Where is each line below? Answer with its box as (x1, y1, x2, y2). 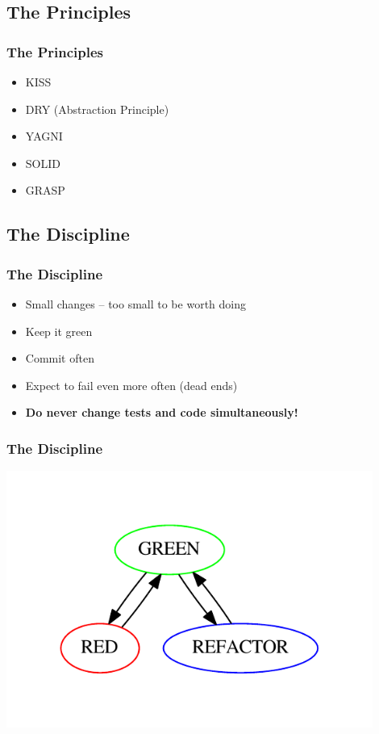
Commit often (25, 350, 94, 367)
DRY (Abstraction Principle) (25, 100, 169, 117)
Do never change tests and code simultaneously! (25, 404, 298, 421)
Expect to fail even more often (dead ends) (25, 376, 238, 393)
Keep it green (25, 322, 93, 339)
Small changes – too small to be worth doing (25, 295, 246, 312)
